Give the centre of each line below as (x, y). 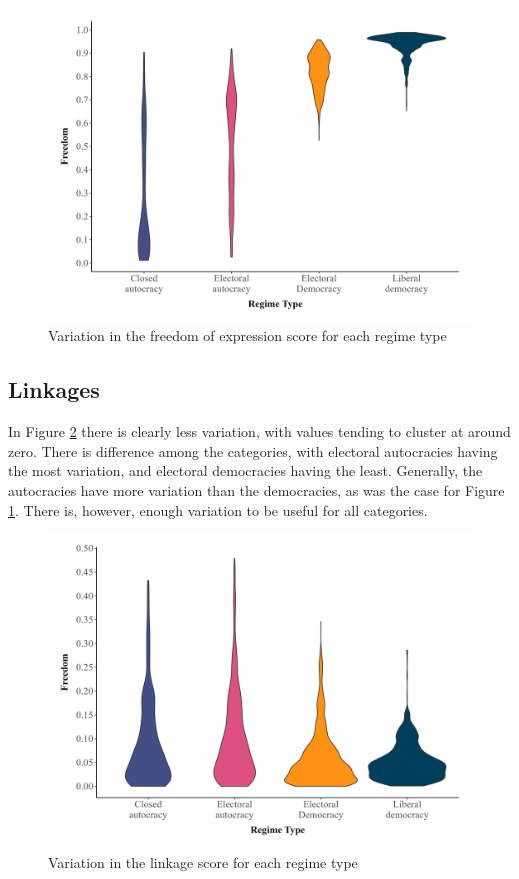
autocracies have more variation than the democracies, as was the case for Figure (256, 490)
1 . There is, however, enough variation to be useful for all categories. (218, 509)
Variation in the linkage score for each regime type (203, 861)
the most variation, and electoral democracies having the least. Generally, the (245, 470)
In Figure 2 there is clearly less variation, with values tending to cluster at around (259, 431)
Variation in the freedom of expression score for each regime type (247, 335)
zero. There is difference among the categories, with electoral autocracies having (253, 450)
